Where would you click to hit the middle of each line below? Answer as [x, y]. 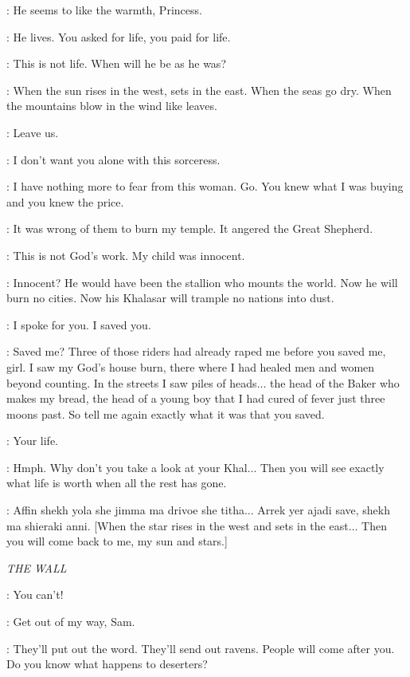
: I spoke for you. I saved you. [79, 324]
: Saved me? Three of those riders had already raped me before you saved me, [196, 351]
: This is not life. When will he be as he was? [116, 63]
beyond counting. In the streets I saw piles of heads [132, 382]
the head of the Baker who [335, 382]
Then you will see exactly [322, 467]
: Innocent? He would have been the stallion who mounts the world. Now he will [202, 282]
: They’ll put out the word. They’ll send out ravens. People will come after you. [201, 648]
